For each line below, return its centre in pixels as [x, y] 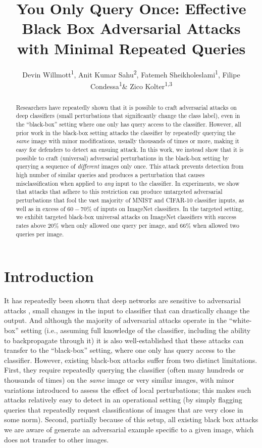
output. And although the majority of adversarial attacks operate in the [115, 320]
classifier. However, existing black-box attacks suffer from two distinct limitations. [131, 360]
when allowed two [216, 225]
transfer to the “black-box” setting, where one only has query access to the [120, 350]
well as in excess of [41, 208]
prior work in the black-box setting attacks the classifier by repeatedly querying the [126, 132]
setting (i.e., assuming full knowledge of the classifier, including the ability [136, 330]
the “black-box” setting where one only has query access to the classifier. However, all [128, 124]
